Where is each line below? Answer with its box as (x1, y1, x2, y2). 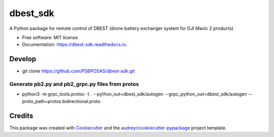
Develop (9, 55, 37, 63)
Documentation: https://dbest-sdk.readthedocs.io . (22, 41, 127, 48)
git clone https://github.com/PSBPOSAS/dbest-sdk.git (22, 68, 135, 74)
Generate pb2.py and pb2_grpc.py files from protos (9, 81, 139, 87)
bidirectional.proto (62, 98, 101, 104)
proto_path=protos (22, 98, 61, 104)
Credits (9, 111, 33, 120)
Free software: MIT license (22, 34, 78, 40)
